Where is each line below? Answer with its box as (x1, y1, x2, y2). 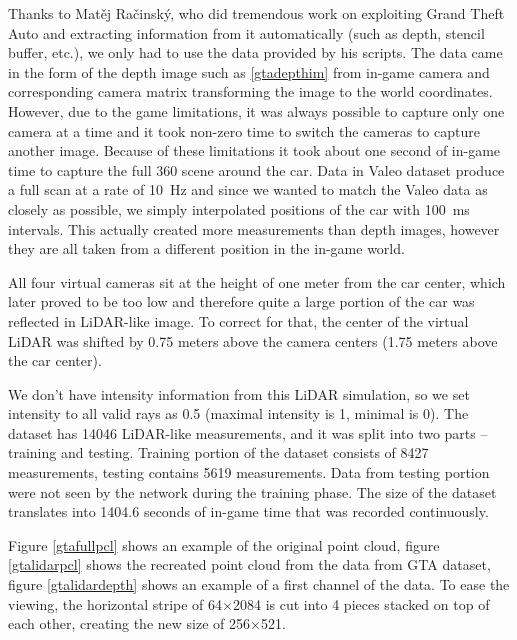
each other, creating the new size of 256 (8, 613, 251, 634)
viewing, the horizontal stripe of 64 (8, 593, 223, 614)
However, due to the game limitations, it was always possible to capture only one (8, 100, 505, 121)
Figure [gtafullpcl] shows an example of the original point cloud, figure (8, 534, 440, 555)
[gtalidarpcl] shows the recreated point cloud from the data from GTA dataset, (8, 554, 491, 575)
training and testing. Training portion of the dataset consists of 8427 (8, 442, 429, 463)
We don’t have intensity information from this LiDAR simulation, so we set (8, 383, 470, 404)
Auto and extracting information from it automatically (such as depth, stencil (8, 22, 485, 43)
